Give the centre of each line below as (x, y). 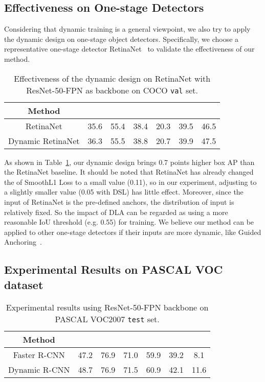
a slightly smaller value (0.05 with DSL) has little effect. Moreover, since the (124, 192)
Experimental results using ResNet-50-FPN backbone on (107, 307)
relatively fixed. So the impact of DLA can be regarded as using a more (116, 212)
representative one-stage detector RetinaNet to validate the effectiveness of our (129, 49)
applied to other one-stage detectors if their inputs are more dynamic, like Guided (133, 232)
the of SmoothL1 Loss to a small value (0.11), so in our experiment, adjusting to (130, 182)
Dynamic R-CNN (39, 369)
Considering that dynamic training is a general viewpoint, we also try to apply (127, 29)
